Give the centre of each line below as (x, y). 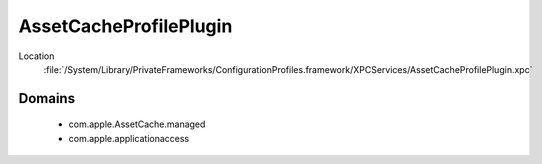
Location (36, 56)
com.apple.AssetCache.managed (137, 124)
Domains (46, 98)
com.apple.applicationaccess (129, 138)
